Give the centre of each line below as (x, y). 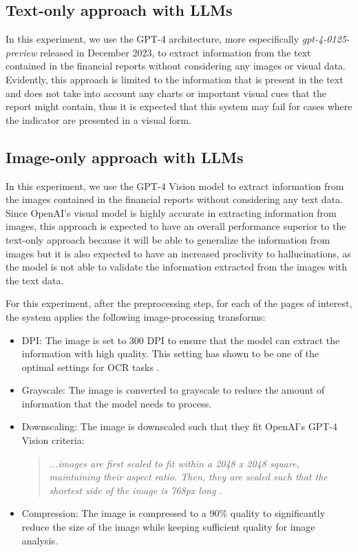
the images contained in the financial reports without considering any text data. (174, 199)
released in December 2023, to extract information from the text (175, 52)
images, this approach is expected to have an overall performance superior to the (176, 226)
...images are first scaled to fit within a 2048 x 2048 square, (174, 463)
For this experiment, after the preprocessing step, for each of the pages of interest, (179, 303)
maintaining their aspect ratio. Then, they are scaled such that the (188, 477)
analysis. (40, 540)
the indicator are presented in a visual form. (98, 119)
